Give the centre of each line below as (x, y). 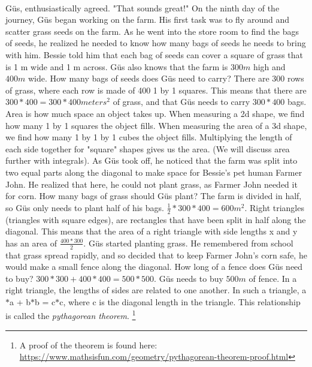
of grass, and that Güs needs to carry (181, 102)
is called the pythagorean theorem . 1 (71, 315)
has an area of (31, 243)
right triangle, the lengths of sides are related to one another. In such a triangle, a (156, 290)
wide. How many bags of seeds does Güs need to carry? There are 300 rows (166, 78)
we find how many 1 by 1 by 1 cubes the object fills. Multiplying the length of (149, 137)
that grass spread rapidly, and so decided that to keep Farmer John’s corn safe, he (156, 255)
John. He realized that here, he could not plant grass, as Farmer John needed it (152, 184)
